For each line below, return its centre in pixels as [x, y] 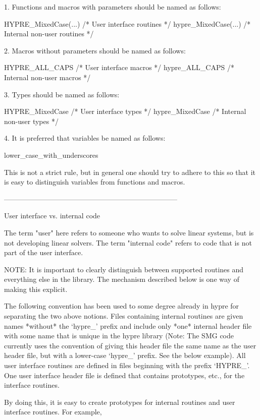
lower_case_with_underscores [51, 155]
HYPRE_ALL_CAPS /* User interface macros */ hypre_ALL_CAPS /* [119, 67]
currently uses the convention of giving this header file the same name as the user [130, 345]
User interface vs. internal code [52, 216]
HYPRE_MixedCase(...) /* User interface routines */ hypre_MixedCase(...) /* [127, 23]
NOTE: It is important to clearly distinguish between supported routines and [124, 269]
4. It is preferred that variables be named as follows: [85, 138]
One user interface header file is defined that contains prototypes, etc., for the [124, 375]
